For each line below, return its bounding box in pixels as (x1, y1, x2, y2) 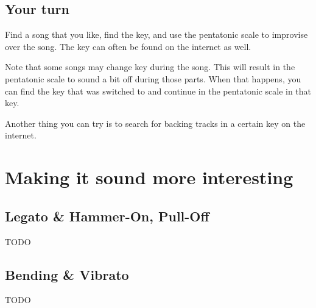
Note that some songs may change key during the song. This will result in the (5, 60, 295, 73)
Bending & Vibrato (5, 265, 129, 284)
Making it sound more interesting (5, 165, 293, 190)
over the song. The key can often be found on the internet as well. (5, 40, 251, 52)
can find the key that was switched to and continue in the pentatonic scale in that (5, 84, 312, 97)
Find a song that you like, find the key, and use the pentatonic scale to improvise (5, 28, 308, 41)
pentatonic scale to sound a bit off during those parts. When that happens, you (5, 72, 301, 85)
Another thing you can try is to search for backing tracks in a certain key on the (5, 116, 306, 129)
